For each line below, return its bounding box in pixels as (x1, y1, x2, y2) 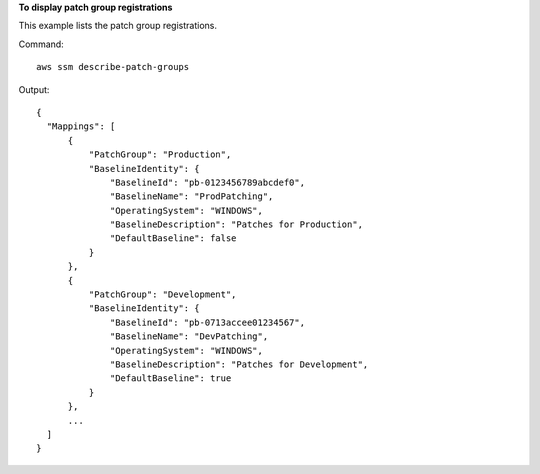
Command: (18, 38, 64, 50)
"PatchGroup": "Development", (88, 289, 237, 300)
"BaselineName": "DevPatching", (110, 331, 269, 342)
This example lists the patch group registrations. (18, 20, 217, 32)
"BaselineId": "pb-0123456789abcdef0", (110, 176, 305, 188)
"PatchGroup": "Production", (88, 149, 232, 160)
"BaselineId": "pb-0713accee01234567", (110, 316, 305, 328)
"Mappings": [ (46, 121, 116, 132)
